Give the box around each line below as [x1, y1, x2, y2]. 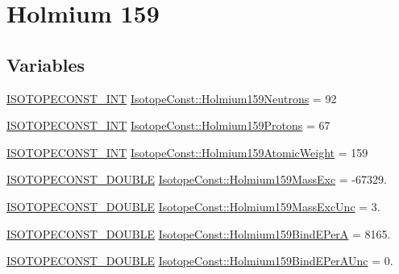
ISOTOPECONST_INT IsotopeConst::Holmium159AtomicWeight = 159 [6, 143, 368, 160]
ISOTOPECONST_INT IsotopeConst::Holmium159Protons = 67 [6, 117, 330, 134]
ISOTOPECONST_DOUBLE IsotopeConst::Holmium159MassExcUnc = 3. [6, 197, 380, 214]
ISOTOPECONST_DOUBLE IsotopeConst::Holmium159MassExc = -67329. [6, 171, 387, 188]
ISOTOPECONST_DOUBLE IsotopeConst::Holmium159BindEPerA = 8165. [6, 225, 391, 242]
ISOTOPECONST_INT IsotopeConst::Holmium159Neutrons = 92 [6, 89, 337, 106]
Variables [6, 52, 85, 77]
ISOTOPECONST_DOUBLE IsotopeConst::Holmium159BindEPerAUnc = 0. [6, 252, 393, 269]
